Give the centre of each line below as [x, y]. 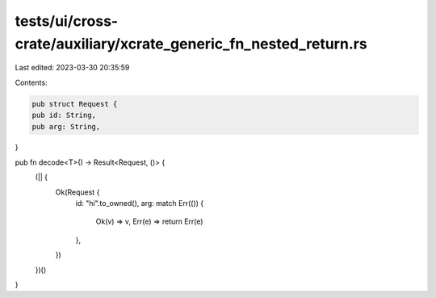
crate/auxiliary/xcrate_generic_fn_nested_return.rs [191, 44]
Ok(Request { [78, 192]
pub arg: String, [66, 126]
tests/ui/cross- [67, 21]
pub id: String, [64, 115]
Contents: [31, 82]
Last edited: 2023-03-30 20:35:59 [72, 68]
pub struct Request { [75, 104]
